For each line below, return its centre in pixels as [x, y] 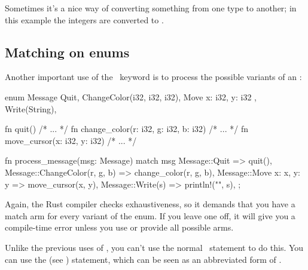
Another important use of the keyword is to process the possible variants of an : [153, 77]
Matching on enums [67, 52]
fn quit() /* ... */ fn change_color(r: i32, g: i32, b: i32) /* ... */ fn [126, 129]
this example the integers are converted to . [84, 19]
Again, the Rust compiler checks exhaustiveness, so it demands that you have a [150, 204]
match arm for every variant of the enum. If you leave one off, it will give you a [150, 215]
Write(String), [31, 108]
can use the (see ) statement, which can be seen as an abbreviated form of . [143, 259]
